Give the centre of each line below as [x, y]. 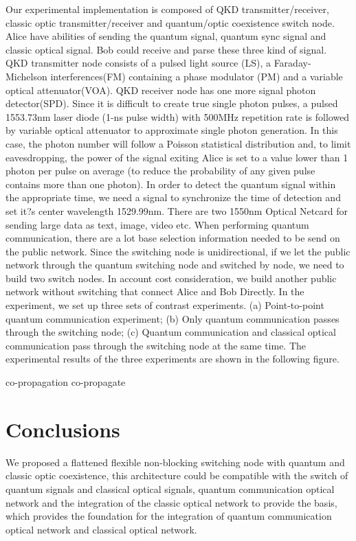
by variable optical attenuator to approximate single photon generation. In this [172, 130]
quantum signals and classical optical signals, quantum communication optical [170, 488]
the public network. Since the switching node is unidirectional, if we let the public [178, 251]
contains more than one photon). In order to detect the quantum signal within [171, 184]
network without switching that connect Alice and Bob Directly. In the [155, 291]
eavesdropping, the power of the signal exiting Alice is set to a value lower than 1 [177, 157]
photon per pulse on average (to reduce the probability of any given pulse [160, 171]
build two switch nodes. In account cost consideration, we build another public [171, 278]
